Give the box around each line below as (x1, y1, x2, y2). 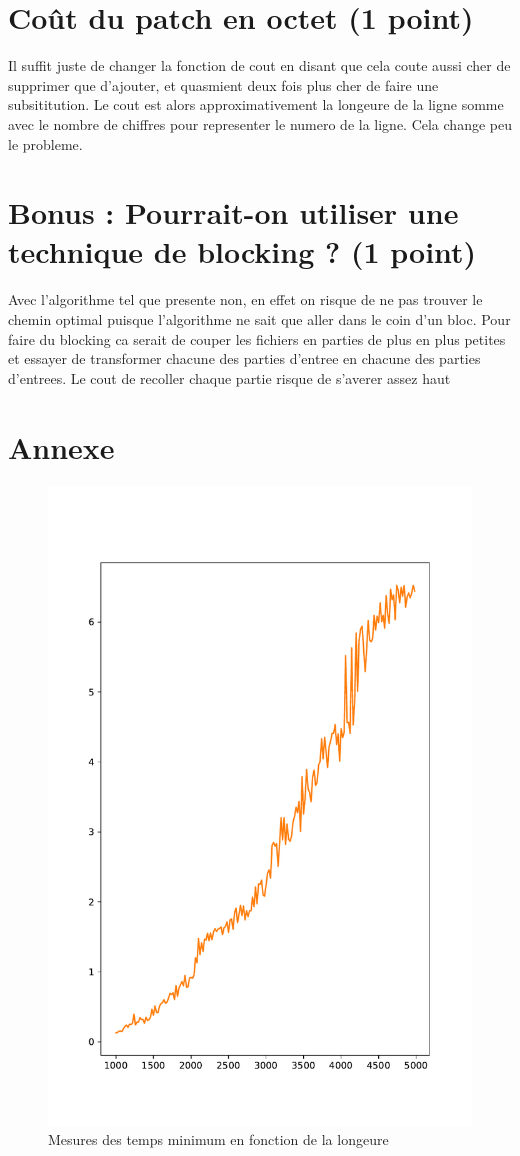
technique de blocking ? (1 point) (8, 231, 477, 272)
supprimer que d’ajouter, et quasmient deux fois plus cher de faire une (8, 74, 439, 95)
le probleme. (8, 133, 83, 154)
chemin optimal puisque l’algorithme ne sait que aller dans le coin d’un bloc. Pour (8, 309, 511, 329)
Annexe (8, 426, 115, 467)
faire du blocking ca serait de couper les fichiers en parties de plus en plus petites (8, 328, 506, 349)
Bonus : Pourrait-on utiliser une (8, 192, 459, 233)
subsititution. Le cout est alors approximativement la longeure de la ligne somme (8, 94, 504, 115)
